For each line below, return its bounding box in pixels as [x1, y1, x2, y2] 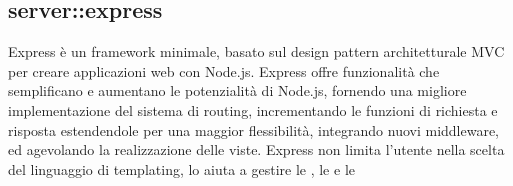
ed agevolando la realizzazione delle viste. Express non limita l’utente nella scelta [8, 139, 505, 160]
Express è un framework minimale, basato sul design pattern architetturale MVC [8, 41, 505, 62]
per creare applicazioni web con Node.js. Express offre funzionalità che [8, 60, 440, 81]
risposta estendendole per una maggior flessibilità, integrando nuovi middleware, [8, 119, 500, 140]
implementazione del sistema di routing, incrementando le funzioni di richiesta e [8, 99, 498, 120]
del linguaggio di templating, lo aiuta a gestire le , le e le [8, 158, 355, 179]
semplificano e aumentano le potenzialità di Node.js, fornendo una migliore [8, 80, 467, 101]
